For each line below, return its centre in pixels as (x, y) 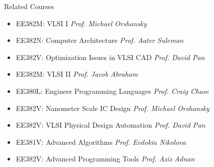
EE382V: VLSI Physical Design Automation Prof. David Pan (111, 125)
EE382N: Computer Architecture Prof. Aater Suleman (100, 40)
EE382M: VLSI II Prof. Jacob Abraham (77, 74)
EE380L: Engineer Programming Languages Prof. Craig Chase (112, 91)
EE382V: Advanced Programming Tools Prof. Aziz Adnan (105, 159)
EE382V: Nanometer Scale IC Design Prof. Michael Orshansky (113, 108)
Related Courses (29, 6)
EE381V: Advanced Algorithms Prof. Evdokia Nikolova (101, 142)
